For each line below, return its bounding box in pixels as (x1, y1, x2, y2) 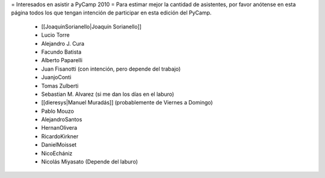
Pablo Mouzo (41, 107, 75, 115)
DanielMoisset (41, 141, 77, 148)
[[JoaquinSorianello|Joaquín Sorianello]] (41, 23, 141, 30)
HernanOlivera (41, 124, 78, 132)
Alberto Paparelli (41, 57, 82, 64)
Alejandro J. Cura (41, 40, 84, 47)
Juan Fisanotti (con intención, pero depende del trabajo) (41, 65, 181, 72)
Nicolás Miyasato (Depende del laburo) (41, 158, 138, 165)
